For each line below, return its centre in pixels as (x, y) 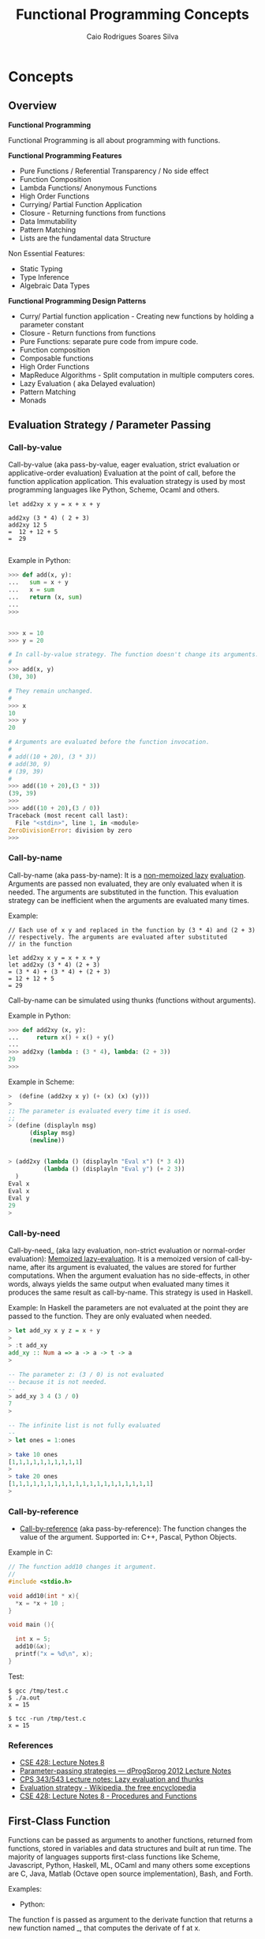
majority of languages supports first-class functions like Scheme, (114, 1857)
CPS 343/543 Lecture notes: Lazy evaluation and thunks (111, 1779)
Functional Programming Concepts (132, 15)
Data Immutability (48, 221)
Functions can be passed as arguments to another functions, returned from (131, 1839)
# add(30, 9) (30, 764)
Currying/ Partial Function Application (80, 204)
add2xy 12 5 (28, 525)
